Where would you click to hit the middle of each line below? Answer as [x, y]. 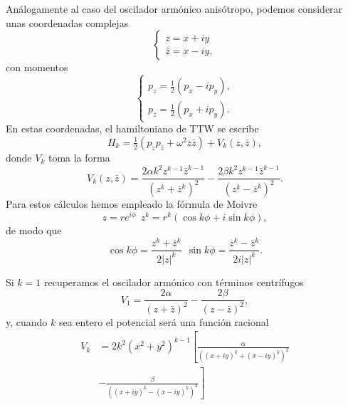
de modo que [34, 230]
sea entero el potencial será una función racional [164, 321]
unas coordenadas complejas [67, 22]
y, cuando [27, 321]
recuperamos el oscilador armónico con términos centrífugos [174, 282]
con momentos [37, 67]
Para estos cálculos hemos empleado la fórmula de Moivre [132, 204]
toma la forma [79, 157]
